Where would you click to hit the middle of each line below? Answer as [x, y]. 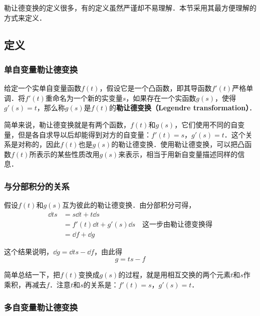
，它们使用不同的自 [206, 124]
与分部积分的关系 [37, 186]
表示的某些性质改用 [68, 154]
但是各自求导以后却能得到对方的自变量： [84, 134]
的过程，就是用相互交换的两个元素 [175, 275]
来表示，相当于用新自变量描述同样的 [178, 154]
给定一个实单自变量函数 [43, 88]
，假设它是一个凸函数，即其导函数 [156, 88]
